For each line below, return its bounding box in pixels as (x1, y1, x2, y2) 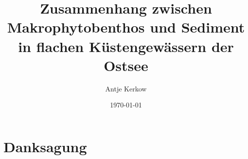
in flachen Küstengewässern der (18, 36, 234, 56)
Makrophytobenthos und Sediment (7, 17, 245, 37)
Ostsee (104, 55, 148, 75)
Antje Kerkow (105, 83, 147, 93)
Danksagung (3, 136, 87, 156)
